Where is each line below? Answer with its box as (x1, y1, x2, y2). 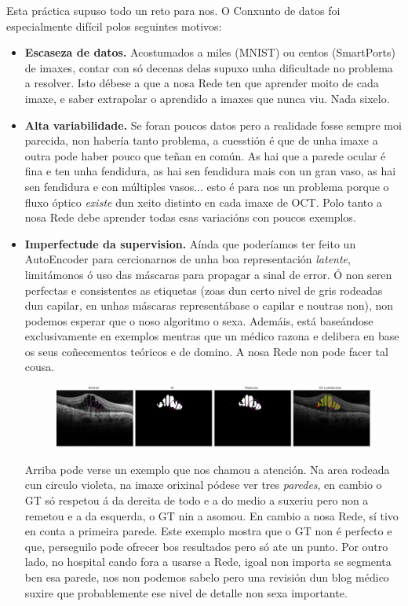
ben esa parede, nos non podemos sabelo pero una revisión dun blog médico (24, 568, 389, 585)
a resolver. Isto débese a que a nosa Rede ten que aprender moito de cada (24, 75, 379, 91)
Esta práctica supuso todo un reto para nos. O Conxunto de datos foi (6, 2, 341, 18)
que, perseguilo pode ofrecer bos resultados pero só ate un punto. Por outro (24, 538, 388, 554)
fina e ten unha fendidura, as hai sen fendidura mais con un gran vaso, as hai (24, 163, 396, 179)
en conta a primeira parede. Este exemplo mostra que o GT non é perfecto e (24, 523, 392, 539)
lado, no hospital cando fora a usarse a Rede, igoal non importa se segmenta (24, 553, 392, 570)
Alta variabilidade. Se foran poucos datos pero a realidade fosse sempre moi (24, 116, 402, 133)
